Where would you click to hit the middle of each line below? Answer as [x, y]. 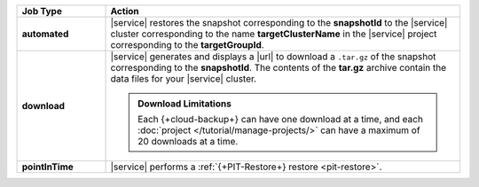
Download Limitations [185, 104]
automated [45, 34]
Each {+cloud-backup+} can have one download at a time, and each [280, 119]
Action [125, 11]
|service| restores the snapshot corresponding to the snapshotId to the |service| [279, 23]
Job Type [42, 11]
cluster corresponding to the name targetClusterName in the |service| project [274, 34]
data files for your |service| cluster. [184, 78]
